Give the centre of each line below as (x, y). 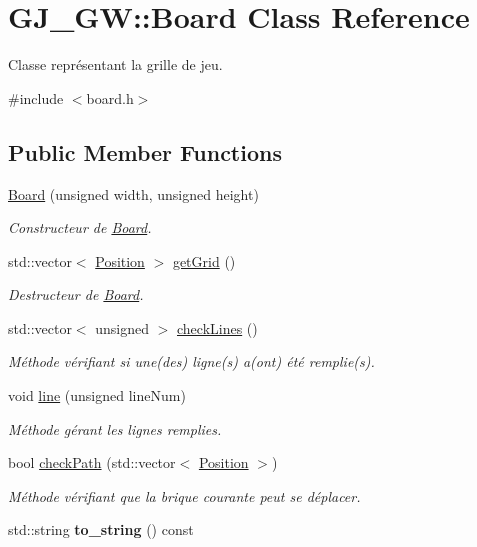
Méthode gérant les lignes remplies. (115, 428)
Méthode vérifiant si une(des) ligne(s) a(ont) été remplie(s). (191, 361)
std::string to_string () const (101, 529)
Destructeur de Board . (76, 294)
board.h (110, 97)
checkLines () (217, 327)
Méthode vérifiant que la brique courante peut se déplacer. (184, 495)
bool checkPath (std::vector (92, 462)
